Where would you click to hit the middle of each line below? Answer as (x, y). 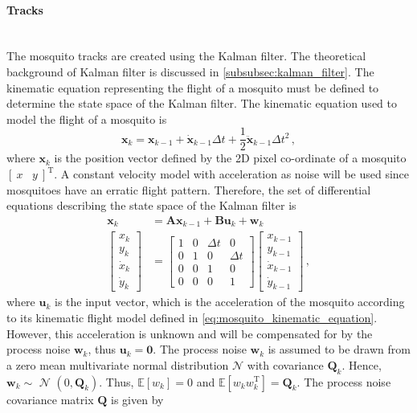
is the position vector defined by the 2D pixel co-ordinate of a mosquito (230, 158)
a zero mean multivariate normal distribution (118, 364)
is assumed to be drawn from (339, 349)
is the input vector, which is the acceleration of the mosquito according (229, 302)
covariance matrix (50, 399)
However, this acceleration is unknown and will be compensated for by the (190, 333)
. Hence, (362, 364)
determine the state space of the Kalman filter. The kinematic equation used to (202, 103)
